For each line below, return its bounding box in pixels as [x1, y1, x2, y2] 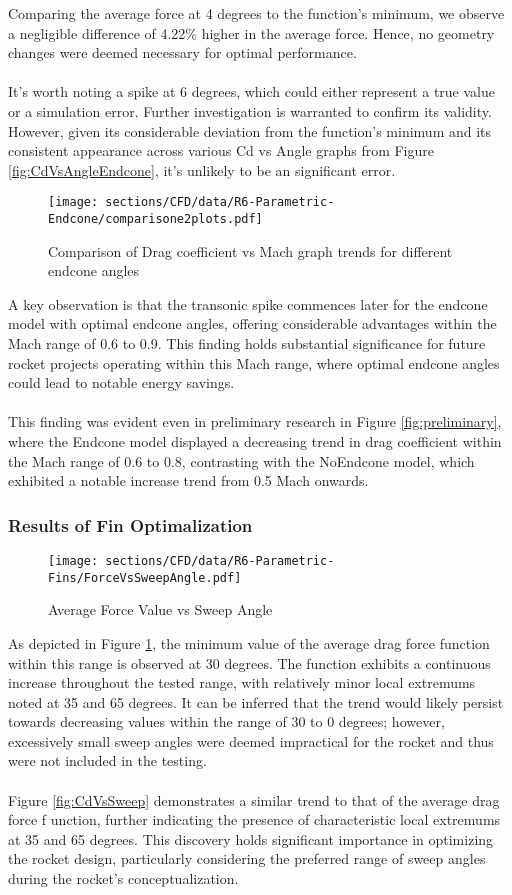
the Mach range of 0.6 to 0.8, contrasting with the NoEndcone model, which [8, 450, 475, 471]
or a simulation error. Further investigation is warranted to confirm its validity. [8, 100, 492, 121]
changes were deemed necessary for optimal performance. [8, 42, 357, 63]
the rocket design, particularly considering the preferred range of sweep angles [8, 848, 486, 869]
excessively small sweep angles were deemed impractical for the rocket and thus [8, 730, 494, 751]
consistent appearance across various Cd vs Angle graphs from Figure [8, 140, 435, 161]
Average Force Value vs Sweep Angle [48, 599, 273, 620]
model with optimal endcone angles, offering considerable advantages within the [8, 313, 497, 334]
